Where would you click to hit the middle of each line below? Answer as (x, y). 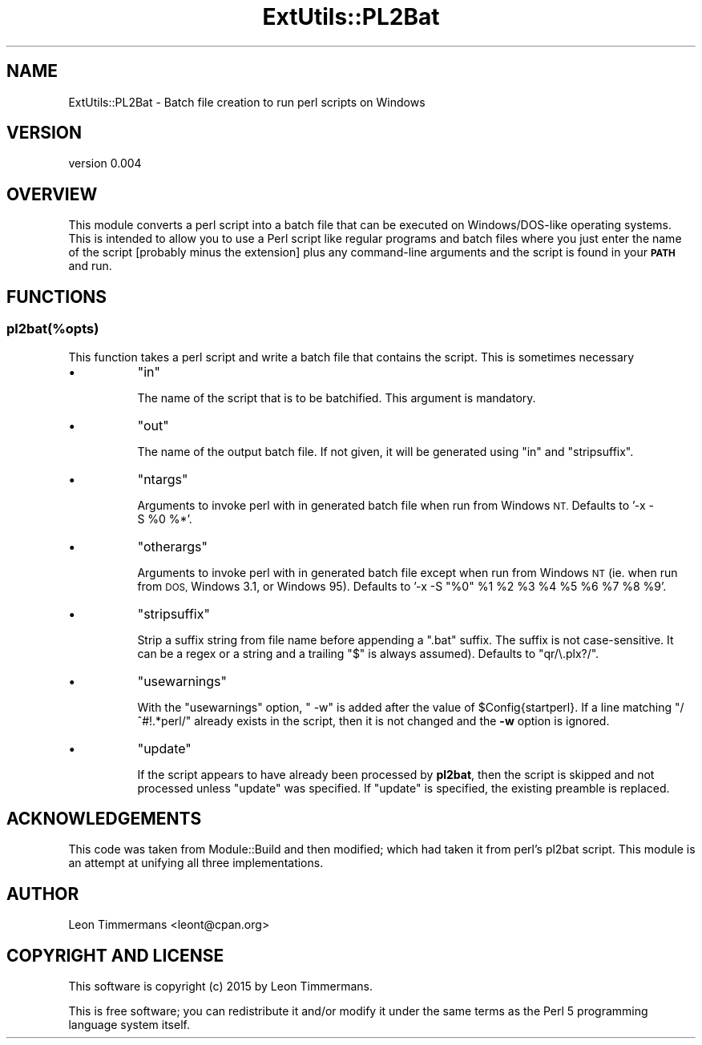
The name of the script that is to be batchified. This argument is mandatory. (337, 397)
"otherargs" (172, 546)
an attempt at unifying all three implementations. (196, 863)
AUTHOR (43, 894)
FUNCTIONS (57, 297)
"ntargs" (163, 479)
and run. (90, 266)
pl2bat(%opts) (53, 329)
